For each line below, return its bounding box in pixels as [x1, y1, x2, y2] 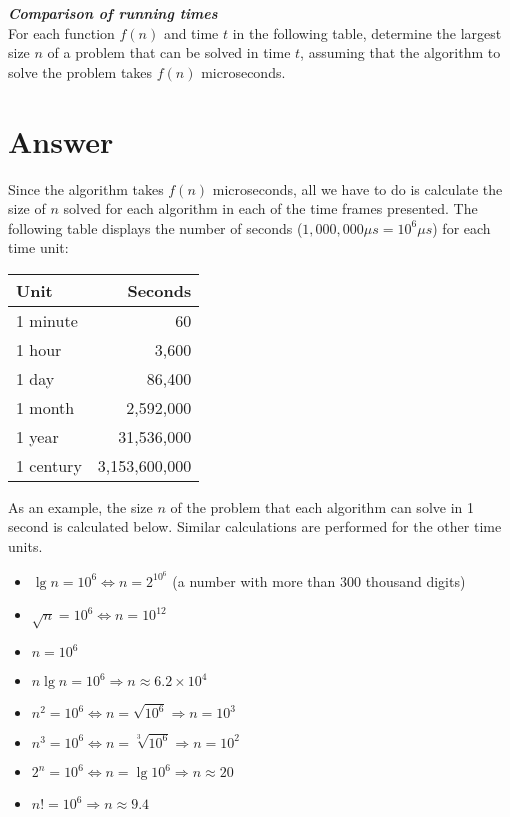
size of [8, 198, 46, 219]
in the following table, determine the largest [232, 22, 502, 43]
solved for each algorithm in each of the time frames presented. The [63, 198, 478, 219]
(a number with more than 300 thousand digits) [172, 570, 466, 591]
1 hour [16, 337, 62, 361]
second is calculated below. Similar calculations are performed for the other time [8, 516, 502, 537]
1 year [16, 424, 59, 448]
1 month [16, 395, 75, 419]
